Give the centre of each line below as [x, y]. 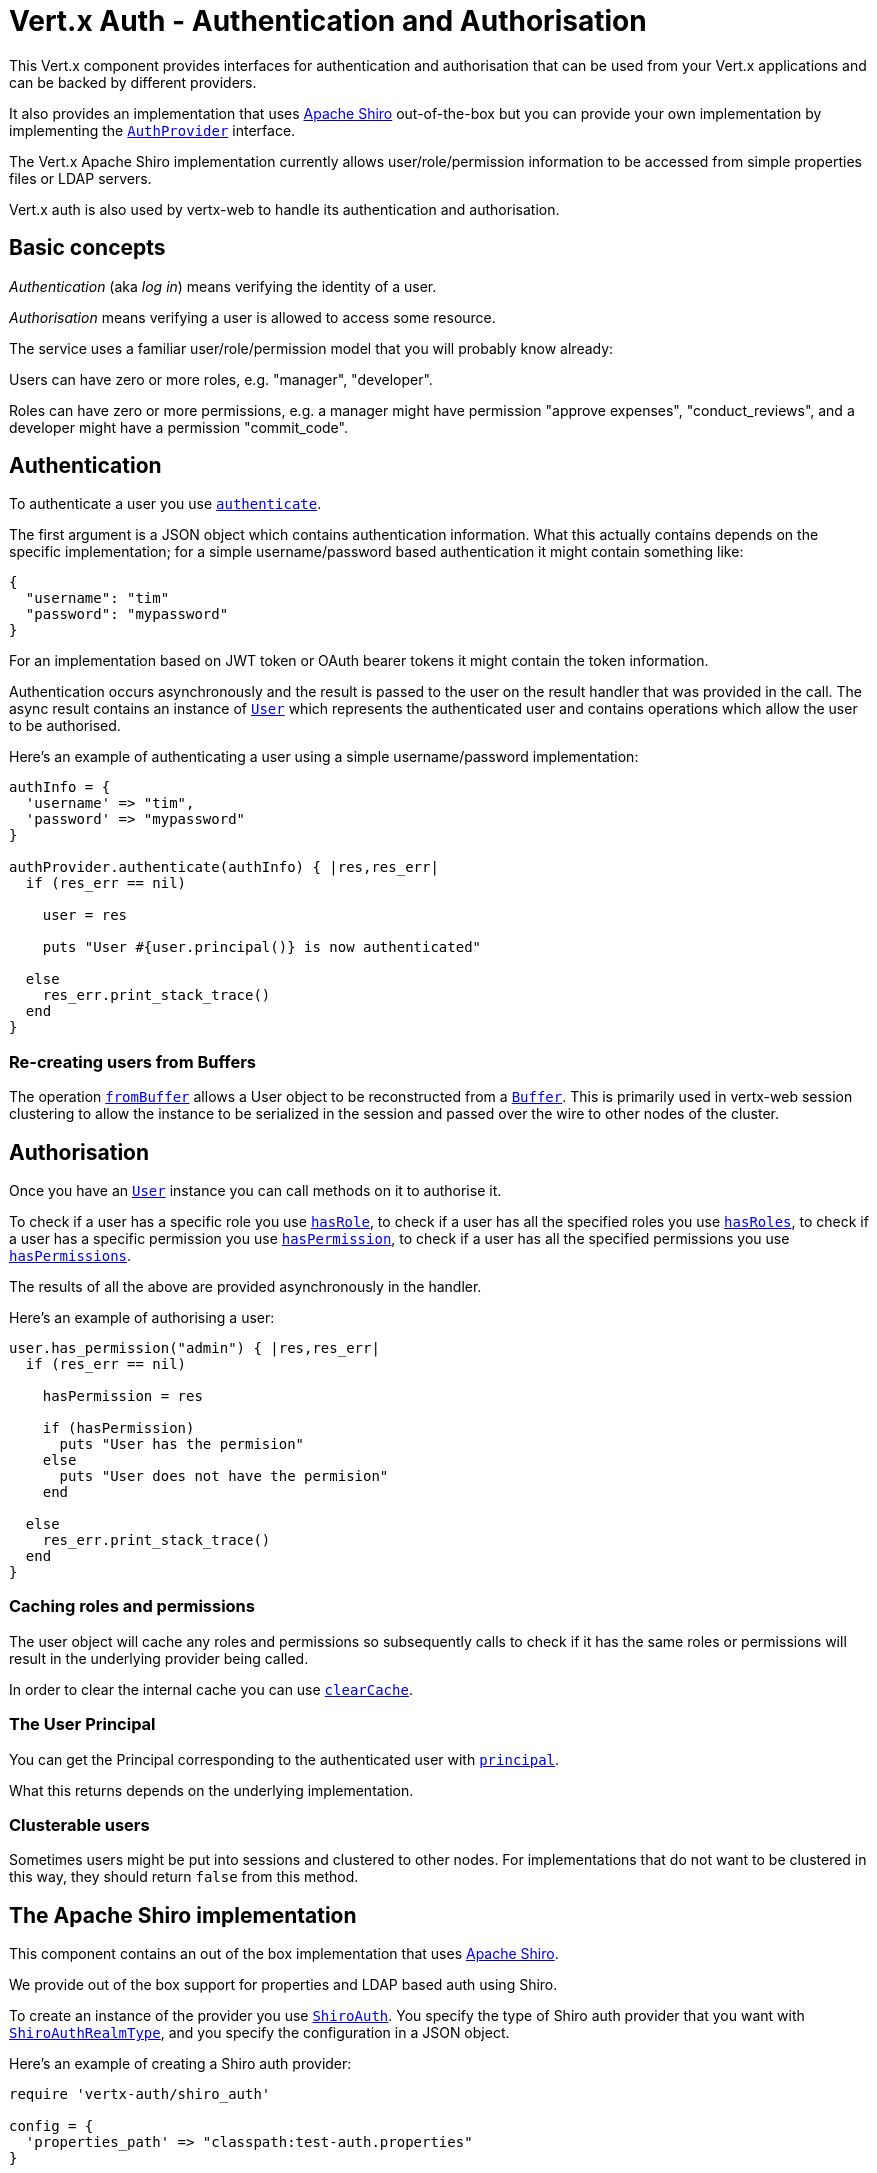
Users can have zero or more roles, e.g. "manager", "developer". [221, 379]
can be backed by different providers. [133, 82]
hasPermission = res [122, 1396]
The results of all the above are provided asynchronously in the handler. [245, 1287]
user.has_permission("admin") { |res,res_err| [194, 1348]
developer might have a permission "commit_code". [178, 427]
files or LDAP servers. [80, 178]
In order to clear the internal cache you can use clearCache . [211, 1689]
